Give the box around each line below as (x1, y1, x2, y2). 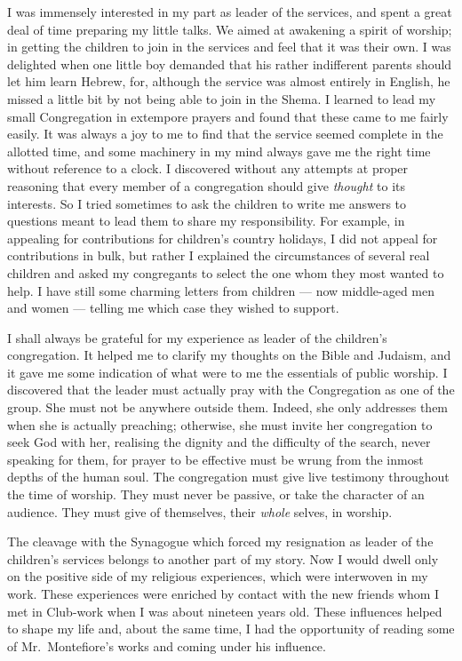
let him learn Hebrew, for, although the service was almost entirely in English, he (7, 72, 450, 91)
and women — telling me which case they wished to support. (7, 299, 339, 317)
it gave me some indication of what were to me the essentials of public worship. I (7, 362, 448, 381)
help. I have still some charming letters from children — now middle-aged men (7, 281, 435, 299)
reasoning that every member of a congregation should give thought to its (7, 176, 405, 195)
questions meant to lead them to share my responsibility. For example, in (7, 211, 405, 230)
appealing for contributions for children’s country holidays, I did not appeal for (7, 228, 438, 247)
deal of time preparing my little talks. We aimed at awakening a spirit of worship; (7, 20, 452, 38)
